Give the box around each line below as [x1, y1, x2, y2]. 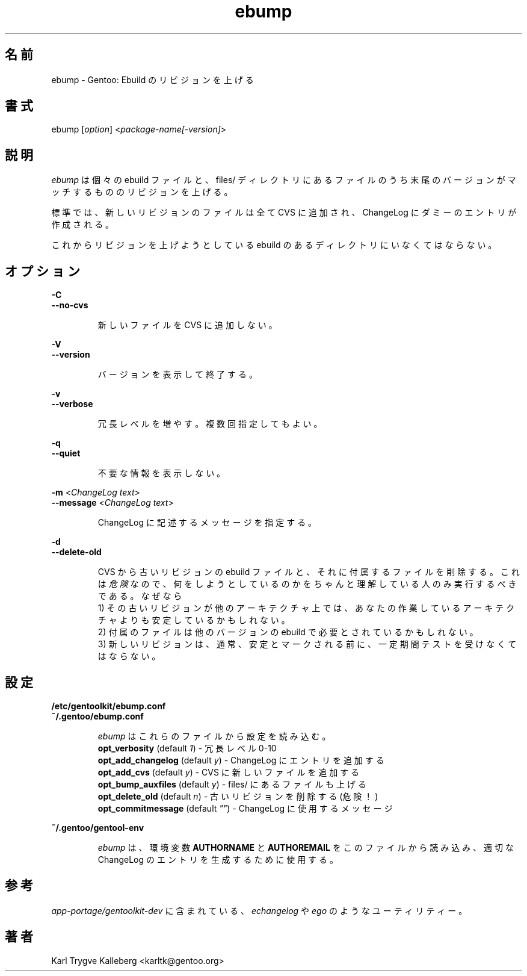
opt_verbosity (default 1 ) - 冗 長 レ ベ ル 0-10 [97, 742, 277, 753]
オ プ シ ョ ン [5, 263, 80, 279]
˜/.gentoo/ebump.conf [51, 710, 144, 721]
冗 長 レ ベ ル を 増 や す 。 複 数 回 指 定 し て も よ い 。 [97, 418, 322, 429]
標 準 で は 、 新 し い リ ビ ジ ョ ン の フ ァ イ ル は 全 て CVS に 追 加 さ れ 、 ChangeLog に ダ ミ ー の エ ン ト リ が [51, 207, 517, 218]
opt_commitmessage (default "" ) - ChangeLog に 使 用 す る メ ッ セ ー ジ [97, 803, 393, 813]
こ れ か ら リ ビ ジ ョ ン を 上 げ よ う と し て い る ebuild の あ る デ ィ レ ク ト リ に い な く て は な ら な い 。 [51, 240, 497, 250]
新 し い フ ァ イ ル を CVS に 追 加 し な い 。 [97, 320, 277, 331]
